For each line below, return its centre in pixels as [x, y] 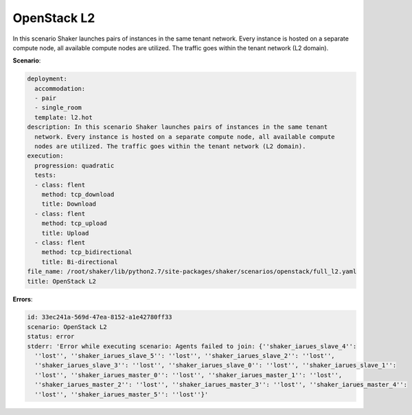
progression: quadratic [75, 166]
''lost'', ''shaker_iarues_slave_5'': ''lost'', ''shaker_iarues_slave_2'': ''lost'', [185, 356]
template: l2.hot [64, 117]
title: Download [69, 204]
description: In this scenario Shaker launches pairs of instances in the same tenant [178, 127]
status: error [51, 337]
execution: [45, 156]
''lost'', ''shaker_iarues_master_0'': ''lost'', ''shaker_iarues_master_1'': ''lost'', [188, 375]
